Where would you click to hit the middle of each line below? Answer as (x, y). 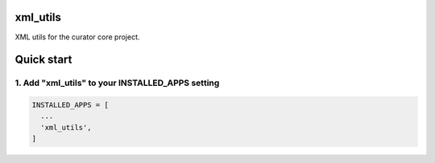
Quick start (43, 60)
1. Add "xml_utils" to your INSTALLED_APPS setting (117, 83)
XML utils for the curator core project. (77, 37)
